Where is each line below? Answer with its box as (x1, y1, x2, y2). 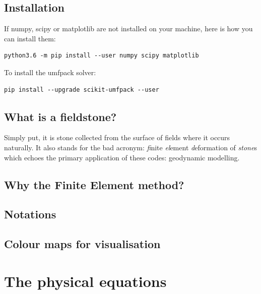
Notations (4, 206, 56, 222)
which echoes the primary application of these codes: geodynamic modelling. (4, 152, 240, 162)
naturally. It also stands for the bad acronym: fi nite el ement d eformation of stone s (4, 142, 257, 152)
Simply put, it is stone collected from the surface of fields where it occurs (4, 132, 230, 143)
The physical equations (4, 270, 167, 291)
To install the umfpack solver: (4, 67, 96, 77)
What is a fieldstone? (4, 108, 117, 124)
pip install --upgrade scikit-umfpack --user (4, 86, 159, 93)
